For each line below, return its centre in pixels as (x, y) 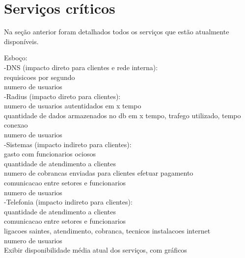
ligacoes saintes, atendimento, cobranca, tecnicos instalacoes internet (107, 231)
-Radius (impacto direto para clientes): (62, 96)
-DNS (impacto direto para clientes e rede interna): (81, 67)
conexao (16, 125)
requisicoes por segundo (40, 77)
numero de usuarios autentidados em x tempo (73, 106)
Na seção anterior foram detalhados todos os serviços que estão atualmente (117, 32)
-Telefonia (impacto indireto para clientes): (68, 202)
